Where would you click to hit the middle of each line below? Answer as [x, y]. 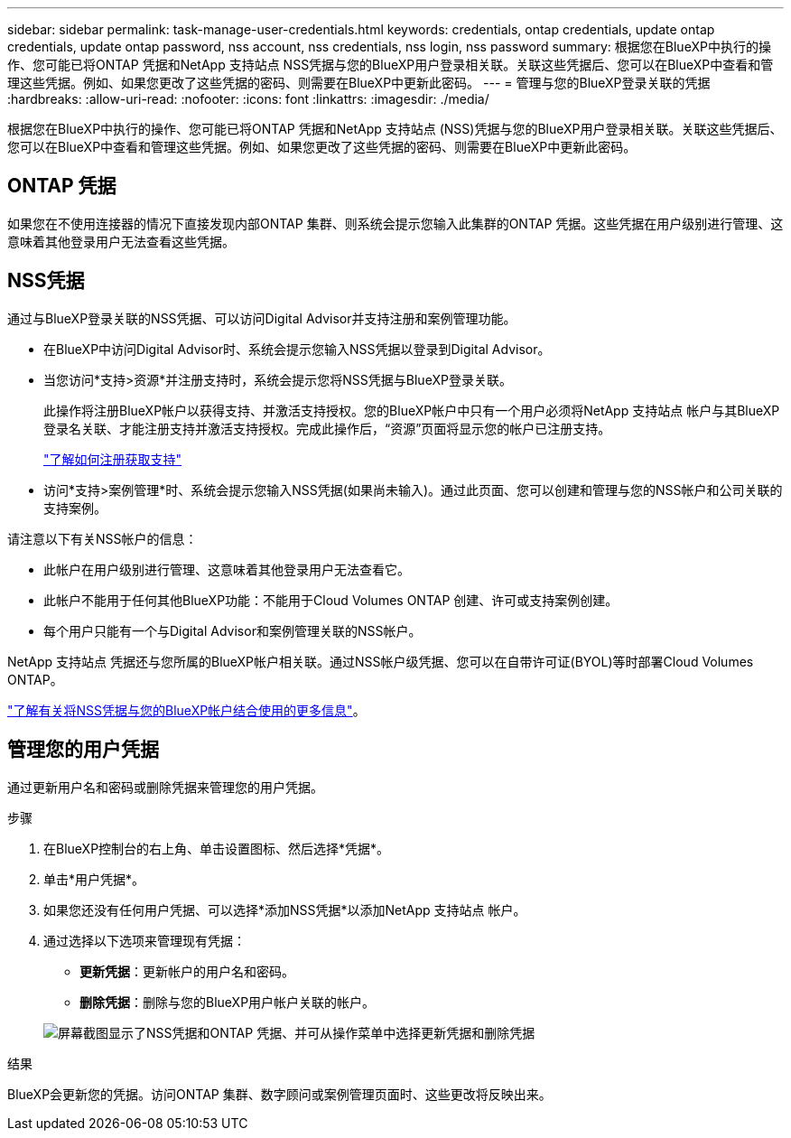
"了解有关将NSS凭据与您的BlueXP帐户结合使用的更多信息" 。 [186, 710]
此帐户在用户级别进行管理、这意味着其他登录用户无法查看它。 [227, 569]
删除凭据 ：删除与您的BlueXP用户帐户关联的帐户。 [228, 1002]
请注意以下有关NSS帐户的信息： [102, 538]
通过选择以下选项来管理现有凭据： [144, 940]
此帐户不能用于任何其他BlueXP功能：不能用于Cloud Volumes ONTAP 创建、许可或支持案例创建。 [331, 600]
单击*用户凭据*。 [94, 879]
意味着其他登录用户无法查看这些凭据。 [121, 241]
